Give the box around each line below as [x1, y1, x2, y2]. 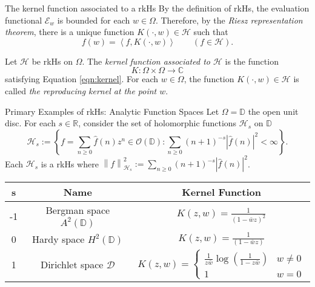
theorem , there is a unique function [5, 25, 134, 38]
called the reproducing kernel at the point [5, 84, 157, 97]
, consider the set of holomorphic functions [78, 117, 237, 129]
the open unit [248, 105, 299, 117]
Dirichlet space [40, 257, 104, 272]
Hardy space [32, 232, 85, 247]
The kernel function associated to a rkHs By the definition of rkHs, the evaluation [5, 2, 310, 14]
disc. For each [5, 117, 56, 129]
